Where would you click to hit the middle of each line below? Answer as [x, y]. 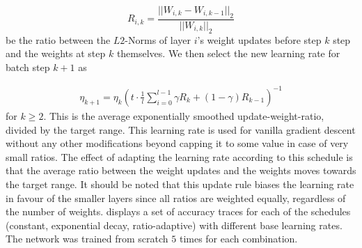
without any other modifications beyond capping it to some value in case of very [177, 143]
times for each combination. [238, 239]
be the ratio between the [58, 39]
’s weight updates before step [259, 39]
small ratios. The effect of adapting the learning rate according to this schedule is [179, 156]
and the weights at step [56, 53]
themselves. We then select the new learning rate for [228, 53]
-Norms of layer [158, 39]
